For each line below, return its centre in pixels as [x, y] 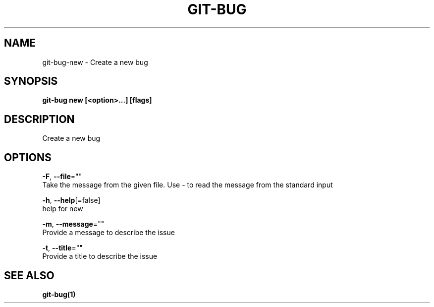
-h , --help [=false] [71, 200]
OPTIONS [28, 157]
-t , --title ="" [62, 248]
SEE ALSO [29, 275]
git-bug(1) [59, 294]
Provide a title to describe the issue [100, 256]
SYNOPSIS [31, 81]
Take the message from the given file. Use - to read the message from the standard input [188, 185]
